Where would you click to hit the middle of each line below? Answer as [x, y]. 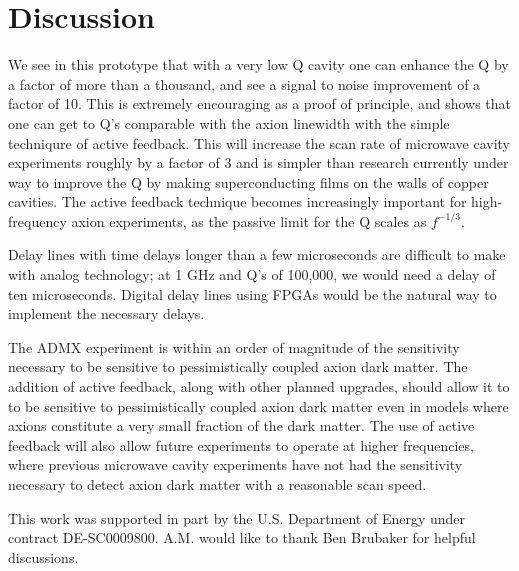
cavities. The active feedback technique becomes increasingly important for [237, 201]
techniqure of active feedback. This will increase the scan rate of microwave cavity [259, 142]
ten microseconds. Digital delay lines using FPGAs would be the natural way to [252, 293]
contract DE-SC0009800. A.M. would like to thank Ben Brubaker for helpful [242, 537]
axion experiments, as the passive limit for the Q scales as [249, 220]
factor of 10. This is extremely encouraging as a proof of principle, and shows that [260, 103]
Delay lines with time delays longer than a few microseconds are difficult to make [257, 254]
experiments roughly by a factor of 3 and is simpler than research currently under [258, 162]
